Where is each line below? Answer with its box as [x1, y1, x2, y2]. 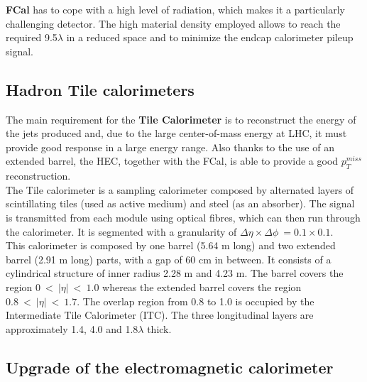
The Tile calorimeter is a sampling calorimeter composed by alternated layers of [6, 182, 354, 197]
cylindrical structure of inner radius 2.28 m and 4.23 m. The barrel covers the [6, 266, 344, 280]
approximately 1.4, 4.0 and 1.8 [6, 321, 138, 336]
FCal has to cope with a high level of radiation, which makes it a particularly [6, 2, 346, 16]
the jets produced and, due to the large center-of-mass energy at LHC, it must [6, 126, 347, 141]
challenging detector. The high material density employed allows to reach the [6, 16, 341, 31]
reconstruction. [6, 168, 71, 183]
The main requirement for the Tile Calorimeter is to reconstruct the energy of [6, 111, 356, 126]
